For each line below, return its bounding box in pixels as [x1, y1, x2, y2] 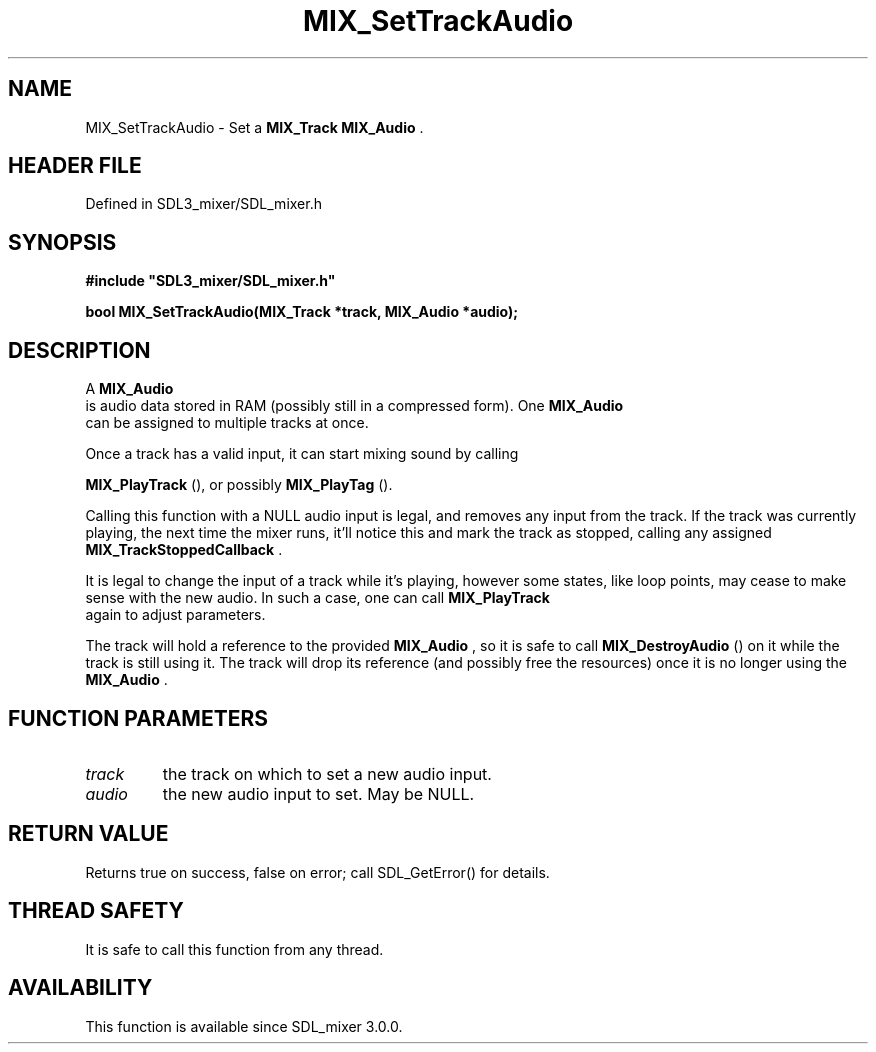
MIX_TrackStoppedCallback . [85, 541, 283, 559]
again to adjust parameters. [85, 606, 266, 624]
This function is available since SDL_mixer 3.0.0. [85, 1017, 403, 1035]
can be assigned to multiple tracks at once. [85, 414, 369, 432]
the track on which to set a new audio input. [162, 763, 492, 784]
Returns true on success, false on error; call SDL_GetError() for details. [85, 863, 550, 881]
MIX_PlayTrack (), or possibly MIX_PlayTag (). [85, 476, 393, 494]
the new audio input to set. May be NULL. [162, 783, 475, 804]
